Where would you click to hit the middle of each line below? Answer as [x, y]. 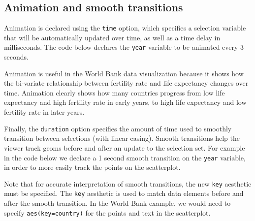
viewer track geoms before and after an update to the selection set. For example [125, 147]
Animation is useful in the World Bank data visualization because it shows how [124, 73]
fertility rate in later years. [44, 112]
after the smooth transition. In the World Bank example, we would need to [117, 203]
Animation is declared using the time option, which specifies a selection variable [125, 28]
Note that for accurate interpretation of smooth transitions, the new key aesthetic [128, 183]
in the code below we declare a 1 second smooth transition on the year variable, [125, 157]
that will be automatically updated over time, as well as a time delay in [112, 37]
